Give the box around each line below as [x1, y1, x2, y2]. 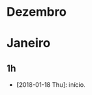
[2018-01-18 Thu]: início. [16, 81, 86, 89]
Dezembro [6, 4, 67, 20]
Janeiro [6, 36, 51, 51]
